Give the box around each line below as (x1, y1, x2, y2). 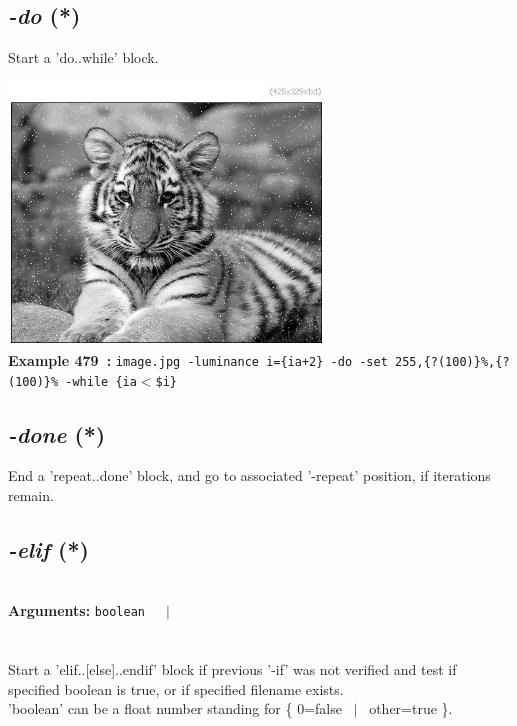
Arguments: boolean (8, 600, 145, 621)
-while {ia (65, 374, 137, 389)
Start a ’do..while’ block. (8, 47, 159, 68)
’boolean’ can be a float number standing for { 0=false (8, 698, 342, 719)
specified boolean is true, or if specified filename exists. (8, 678, 344, 699)
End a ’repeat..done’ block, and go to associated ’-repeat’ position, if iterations (8, 465, 491, 486)
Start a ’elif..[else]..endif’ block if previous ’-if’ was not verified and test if (8, 659, 457, 680)
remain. (8, 485, 54, 506)
